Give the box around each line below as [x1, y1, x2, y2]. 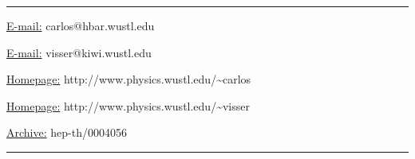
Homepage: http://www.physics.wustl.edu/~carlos [6, 71, 251, 87]
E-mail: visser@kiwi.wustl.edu [6, 44, 152, 60]
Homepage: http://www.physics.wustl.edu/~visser [6, 97, 250, 114]
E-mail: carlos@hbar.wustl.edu [6, 17, 155, 33]
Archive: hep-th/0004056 [6, 124, 127, 141]
